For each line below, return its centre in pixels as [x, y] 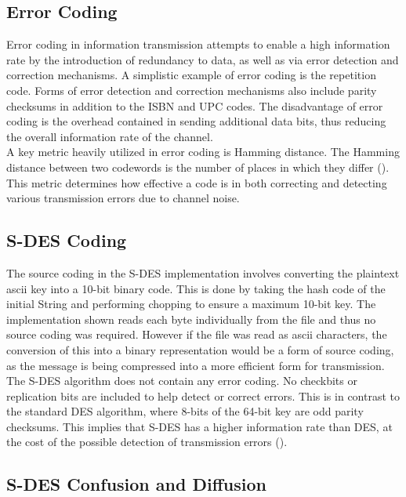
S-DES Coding [67, 240]
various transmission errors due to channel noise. [123, 198]
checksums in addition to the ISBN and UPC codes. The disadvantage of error [195, 105]
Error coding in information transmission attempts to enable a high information [198, 44]
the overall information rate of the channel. [110, 136]
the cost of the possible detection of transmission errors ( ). [147, 442]
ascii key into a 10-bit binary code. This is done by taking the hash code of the [196, 288]
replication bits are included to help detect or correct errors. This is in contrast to [203, 395]
